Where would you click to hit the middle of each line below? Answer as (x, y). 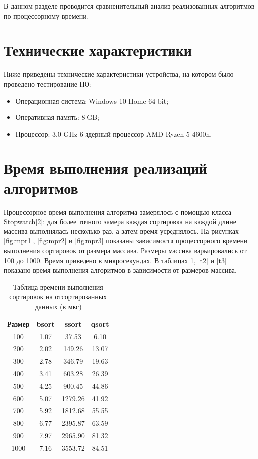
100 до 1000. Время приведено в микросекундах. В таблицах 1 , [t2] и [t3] (115, 260)
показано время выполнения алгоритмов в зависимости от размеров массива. (120, 270)
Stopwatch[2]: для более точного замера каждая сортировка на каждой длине (120, 221)
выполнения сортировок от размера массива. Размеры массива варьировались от (125, 250)
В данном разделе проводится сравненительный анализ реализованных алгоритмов (129, 6)
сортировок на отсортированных (58, 296)
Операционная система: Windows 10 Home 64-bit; (92, 100)
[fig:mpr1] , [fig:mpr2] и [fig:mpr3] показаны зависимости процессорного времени (126, 241)
